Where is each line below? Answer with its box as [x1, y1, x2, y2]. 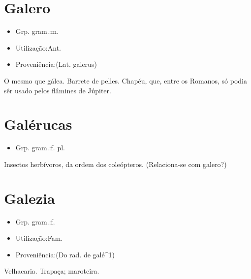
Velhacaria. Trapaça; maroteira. [4, 266, 99, 276]
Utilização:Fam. [15, 233, 63, 243]
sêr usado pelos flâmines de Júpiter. [4, 85, 111, 95]
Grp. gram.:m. [15, 26, 59, 36]
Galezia [4, 188, 55, 208]
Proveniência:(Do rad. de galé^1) [15, 249, 115, 259]
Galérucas [4, 114, 72, 134]
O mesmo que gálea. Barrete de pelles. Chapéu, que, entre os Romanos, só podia [4, 75, 247, 85]
